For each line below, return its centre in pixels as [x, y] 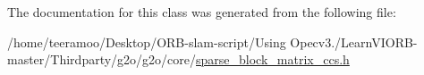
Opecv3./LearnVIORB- [354, 42]
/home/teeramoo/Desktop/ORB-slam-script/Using [147, 42]
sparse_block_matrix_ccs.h [273, 59]
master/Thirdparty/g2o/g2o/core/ [102, 59]
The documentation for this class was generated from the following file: [202, 12]
